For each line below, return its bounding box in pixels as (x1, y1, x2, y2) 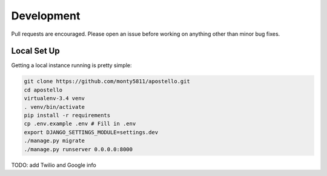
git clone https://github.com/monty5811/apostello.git (24, 78, 190, 85)
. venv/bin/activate (24, 103, 85, 110)
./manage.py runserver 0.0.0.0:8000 (24, 146, 133, 152)
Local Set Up (11, 46, 60, 56)
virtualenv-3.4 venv (24, 95, 85, 102)
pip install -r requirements (24, 112, 111, 119)
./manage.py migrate (24, 137, 85, 145)
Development (11, 9, 81, 22)
